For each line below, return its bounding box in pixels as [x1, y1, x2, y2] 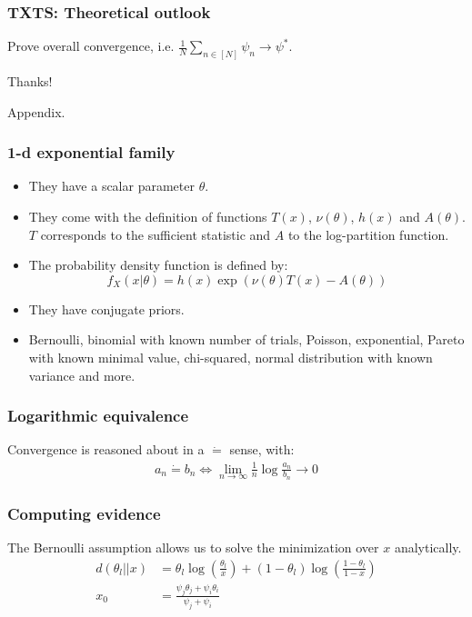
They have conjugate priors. [28, 299, 185, 318]
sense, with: [229, 440, 295, 459]
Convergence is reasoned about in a [7, 440, 205, 459]
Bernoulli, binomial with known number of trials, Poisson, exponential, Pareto [28, 330, 465, 349]
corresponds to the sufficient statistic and [40, 224, 271, 244]
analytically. [394, 538, 462, 557]
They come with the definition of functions [28, 207, 267, 226]
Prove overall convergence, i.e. [7, 36, 175, 55]
